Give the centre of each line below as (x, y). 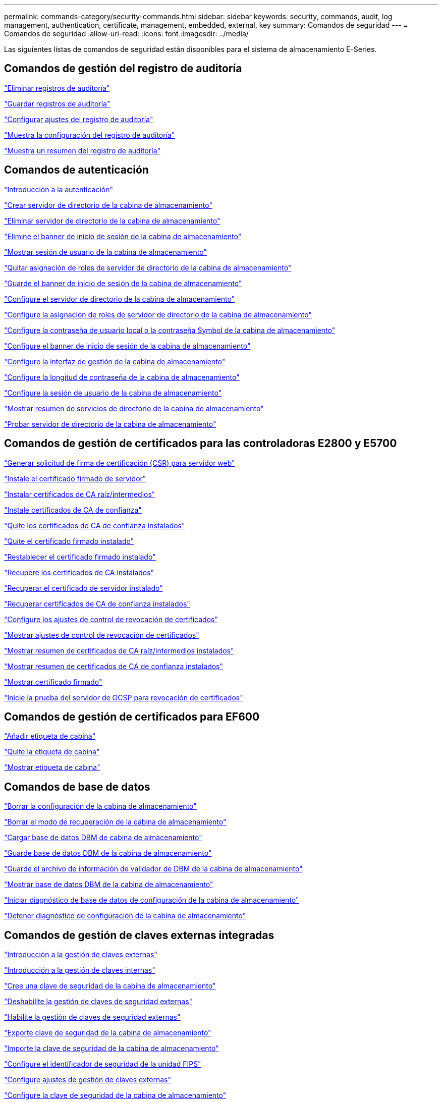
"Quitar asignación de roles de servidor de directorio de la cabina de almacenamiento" (148, 267)
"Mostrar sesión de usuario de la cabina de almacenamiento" (105, 252)
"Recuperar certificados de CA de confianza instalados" (97, 603)
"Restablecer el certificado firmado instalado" (80, 557)
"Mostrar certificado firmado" (53, 682)
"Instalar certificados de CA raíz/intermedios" (80, 494)
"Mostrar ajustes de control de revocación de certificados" (102, 635)
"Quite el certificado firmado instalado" (69, 541)
